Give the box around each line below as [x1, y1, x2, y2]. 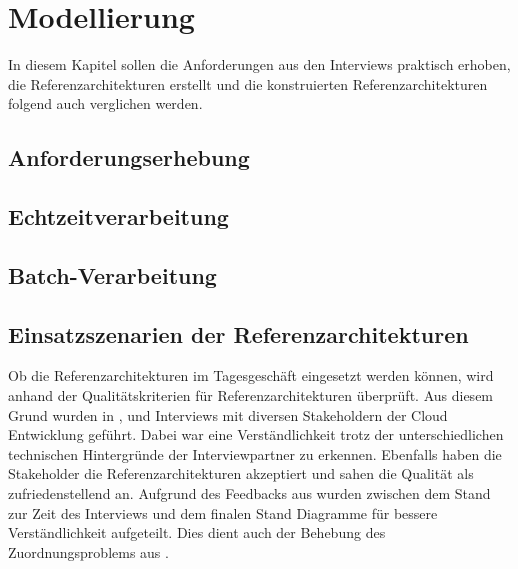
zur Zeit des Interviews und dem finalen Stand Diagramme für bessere [8, 502, 438, 523]
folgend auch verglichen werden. [8, 93, 203, 114]
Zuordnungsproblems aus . [8, 541, 169, 562]
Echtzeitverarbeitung [8, 201, 229, 232]
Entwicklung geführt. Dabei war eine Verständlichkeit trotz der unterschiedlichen [8, 424, 504, 445]
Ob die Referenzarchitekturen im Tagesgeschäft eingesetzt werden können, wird [8, 365, 494, 386]
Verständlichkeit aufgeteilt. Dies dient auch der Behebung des [8, 522, 386, 543]
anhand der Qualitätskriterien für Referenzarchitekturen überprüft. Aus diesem [8, 385, 494, 406]
